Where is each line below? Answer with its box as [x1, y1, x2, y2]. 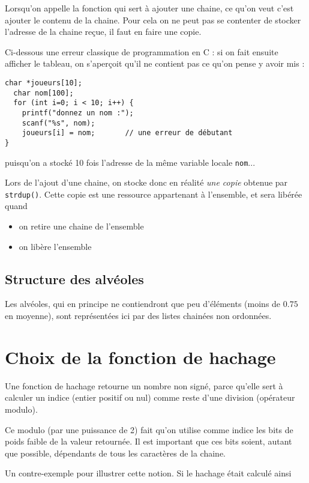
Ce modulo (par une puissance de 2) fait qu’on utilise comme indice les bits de [5, 423, 293, 436]
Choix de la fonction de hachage [5, 344, 276, 369]
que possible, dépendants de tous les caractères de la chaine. [5, 446, 226, 459]
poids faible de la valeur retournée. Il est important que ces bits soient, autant [5, 435, 292, 448]
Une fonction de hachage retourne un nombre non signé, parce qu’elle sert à [5, 379, 283, 392]
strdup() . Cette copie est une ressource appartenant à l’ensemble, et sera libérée [5, 187, 302, 200]
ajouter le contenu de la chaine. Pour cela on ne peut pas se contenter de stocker [5, 13, 301, 26]
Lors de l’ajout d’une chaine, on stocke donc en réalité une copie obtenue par [5, 176, 288, 189]
